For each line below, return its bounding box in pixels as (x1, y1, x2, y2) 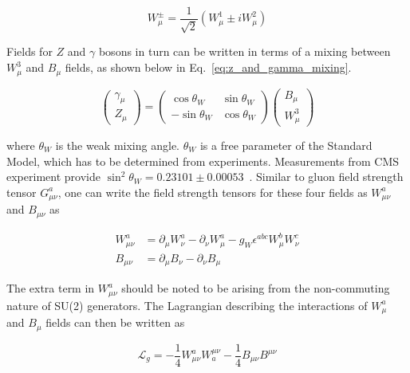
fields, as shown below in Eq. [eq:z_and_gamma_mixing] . (65, 59, 352, 76)
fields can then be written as (45, 314, 185, 331)
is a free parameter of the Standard (199, 137, 373, 154)
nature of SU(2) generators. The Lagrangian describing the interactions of (6, 296, 368, 313)
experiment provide (6, 168, 101, 185)
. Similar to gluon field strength (249, 168, 404, 185)
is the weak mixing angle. (55, 137, 179, 154)
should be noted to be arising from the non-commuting (121, 280, 390, 296)
